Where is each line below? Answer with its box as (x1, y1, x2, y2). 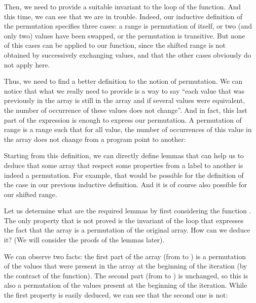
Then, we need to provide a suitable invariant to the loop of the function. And (4, 1, 241, 11)
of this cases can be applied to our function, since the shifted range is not (4, 40, 226, 50)
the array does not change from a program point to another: (4, 134, 186, 144)
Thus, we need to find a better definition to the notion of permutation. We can (4, 76, 243, 86)
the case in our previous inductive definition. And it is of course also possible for (4, 179, 247, 190)
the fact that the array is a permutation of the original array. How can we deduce (4, 225, 250, 235)
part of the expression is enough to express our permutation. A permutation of (4, 114, 242, 125)
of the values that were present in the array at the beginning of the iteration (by (4, 261, 247, 271)
